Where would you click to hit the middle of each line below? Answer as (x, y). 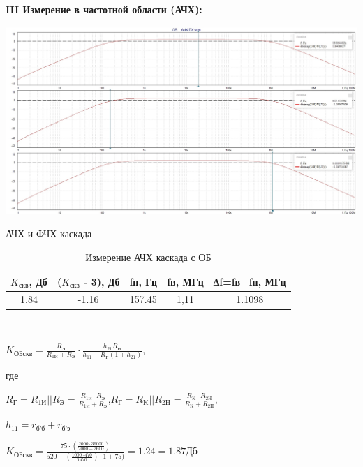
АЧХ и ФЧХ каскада (49, 234)
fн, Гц (143, 281)
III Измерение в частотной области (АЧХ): (104, 9)
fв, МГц (185, 281)
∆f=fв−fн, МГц (250, 281)
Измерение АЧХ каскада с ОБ (148, 257)
